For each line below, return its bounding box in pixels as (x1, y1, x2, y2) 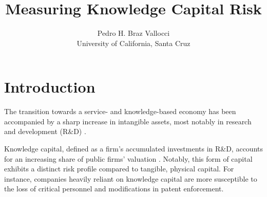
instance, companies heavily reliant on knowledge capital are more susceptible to (4, 173, 257, 184)
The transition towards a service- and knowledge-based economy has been (4, 106, 236, 117)
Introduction (4, 76, 96, 97)
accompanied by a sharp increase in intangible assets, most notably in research (4, 116, 252, 126)
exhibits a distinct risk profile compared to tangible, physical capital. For (4, 163, 234, 174)
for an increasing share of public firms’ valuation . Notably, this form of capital (4, 153, 253, 164)
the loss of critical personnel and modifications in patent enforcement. (4, 183, 224, 194)
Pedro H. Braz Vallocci (97, 28, 170, 38)
